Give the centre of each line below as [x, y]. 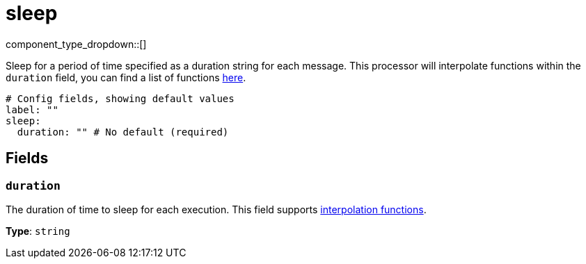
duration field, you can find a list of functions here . [126, 77]
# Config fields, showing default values [120, 98]
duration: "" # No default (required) [123, 132]
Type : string [38, 231]
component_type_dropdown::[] [76, 44]
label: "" [32, 109]
